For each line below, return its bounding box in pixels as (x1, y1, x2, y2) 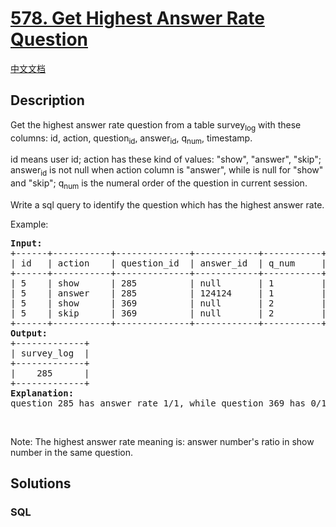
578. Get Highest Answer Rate (10, 7, 265, 30)
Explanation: (10, 387, 75, 399)
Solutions (10, 475, 72, 492)
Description (10, 92, 85, 109)
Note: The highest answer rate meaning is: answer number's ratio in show (10, 435, 315, 447)
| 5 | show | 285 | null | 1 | (10, 277, 327, 289)
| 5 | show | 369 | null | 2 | (10, 297, 327, 309)
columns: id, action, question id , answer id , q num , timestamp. (10, 132, 253, 146)
